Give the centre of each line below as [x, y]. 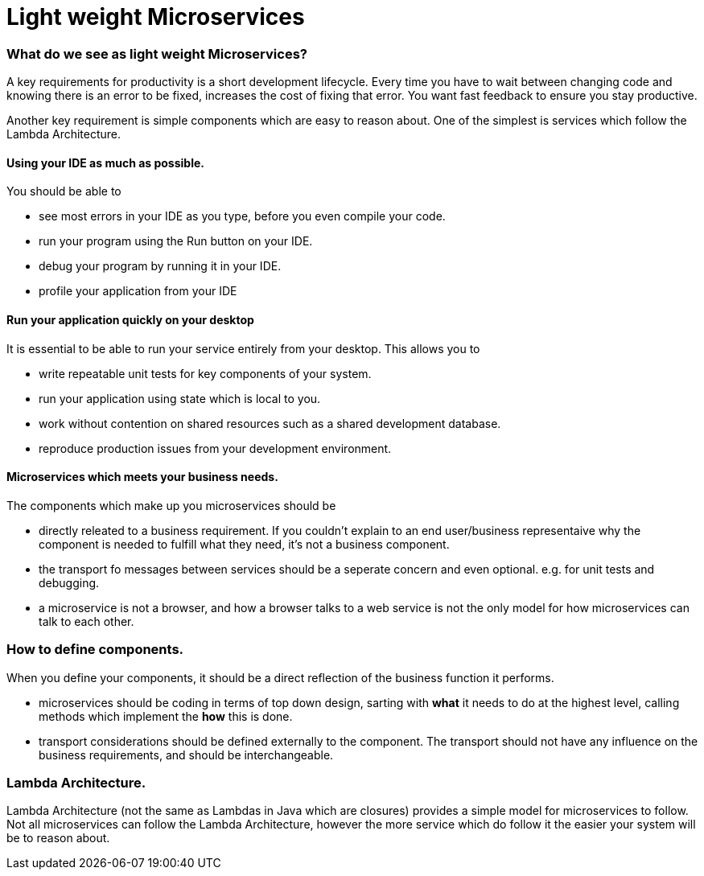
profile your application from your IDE [138, 291]
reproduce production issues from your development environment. [215, 448]
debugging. [69, 582]
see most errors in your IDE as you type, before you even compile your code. [242, 216]
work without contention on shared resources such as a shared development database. [270, 423]
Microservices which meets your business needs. [142, 477]
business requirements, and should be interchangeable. [186, 755]
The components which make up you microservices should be [171, 505]
